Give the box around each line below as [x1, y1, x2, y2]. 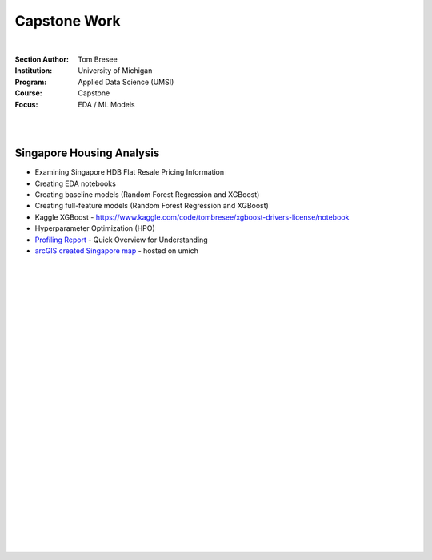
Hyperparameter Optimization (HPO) [34, 224, 155, 233]
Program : [14, 77, 47, 87]
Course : [14, 88, 43, 98]
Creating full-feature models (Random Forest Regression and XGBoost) [34, 201, 270, 211]
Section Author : [14, 54, 70, 64]
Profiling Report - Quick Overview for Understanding [34, 235, 208, 244]
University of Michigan [78, 66, 153, 75]
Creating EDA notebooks [34, 179, 116, 188]
